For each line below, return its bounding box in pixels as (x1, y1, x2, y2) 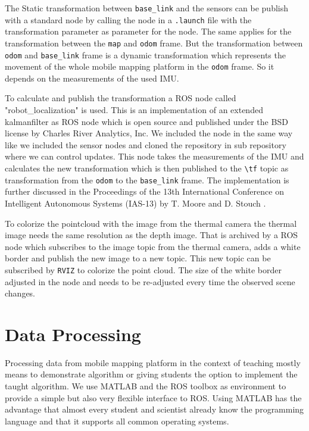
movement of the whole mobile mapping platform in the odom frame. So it (5, 60, 274, 73)
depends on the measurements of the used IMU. (5, 71, 179, 84)
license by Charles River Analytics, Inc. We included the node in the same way (5, 127, 293, 139)
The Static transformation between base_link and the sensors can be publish (5, 2, 289, 14)
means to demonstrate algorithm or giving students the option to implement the (5, 368, 298, 380)
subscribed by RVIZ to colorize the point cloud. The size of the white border (5, 263, 282, 276)
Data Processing (5, 321, 141, 346)
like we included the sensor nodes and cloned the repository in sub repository (5, 138, 286, 151)
